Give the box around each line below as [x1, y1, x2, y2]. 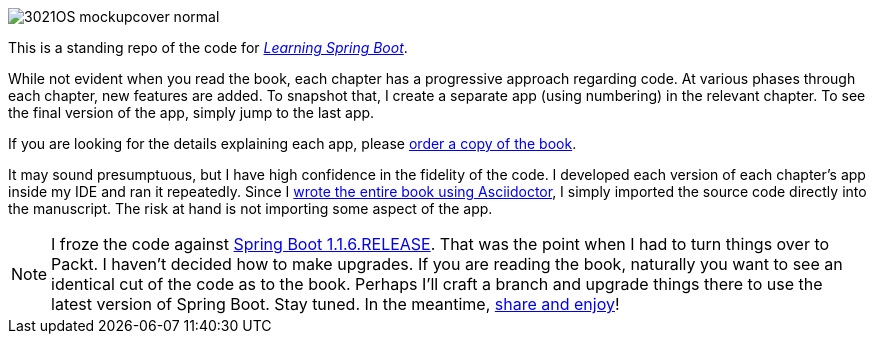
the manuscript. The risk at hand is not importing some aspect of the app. [8, 200, 493, 217]
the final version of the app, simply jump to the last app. [8, 104, 375, 121]
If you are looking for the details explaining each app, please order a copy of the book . [8, 135, 577, 152]
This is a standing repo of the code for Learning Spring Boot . [8, 39, 408, 56]
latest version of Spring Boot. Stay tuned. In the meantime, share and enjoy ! [51, 294, 620, 314]
